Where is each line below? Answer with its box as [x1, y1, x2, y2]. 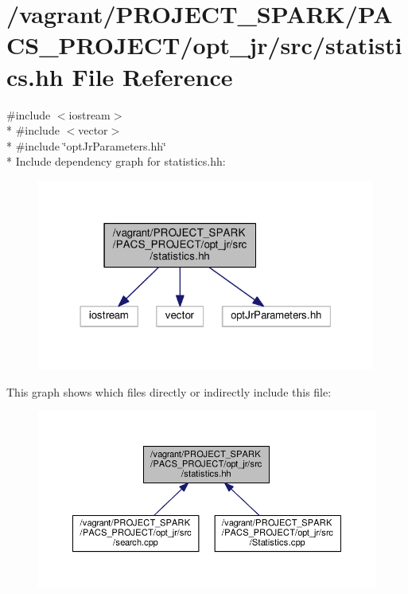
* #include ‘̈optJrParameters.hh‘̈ [6, 137, 166, 154]
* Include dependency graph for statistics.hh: [6, 153, 226, 170]
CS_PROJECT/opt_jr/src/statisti [6, 29, 402, 61]
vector [78, 122, 108, 139]
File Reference [72, 60, 233, 92]
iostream [68, 106, 111, 123]
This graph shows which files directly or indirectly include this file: [6, 383, 332, 400]
